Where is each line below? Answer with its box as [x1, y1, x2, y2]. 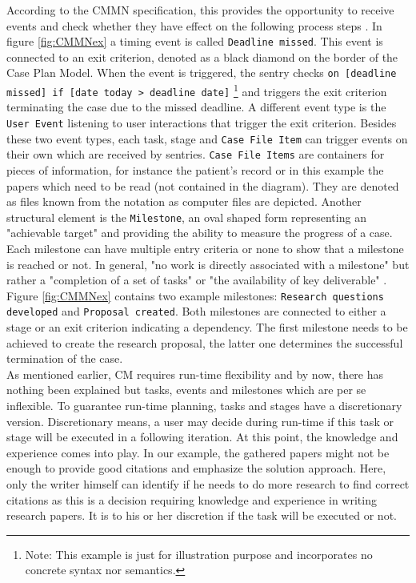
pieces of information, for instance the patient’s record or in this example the [6, 161, 384, 178]
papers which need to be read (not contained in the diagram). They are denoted [6, 177, 399, 194]
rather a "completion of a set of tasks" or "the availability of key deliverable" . [6, 271, 387, 288]
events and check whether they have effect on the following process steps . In [6, 17, 382, 34]
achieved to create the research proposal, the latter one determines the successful [6, 334, 403, 351]
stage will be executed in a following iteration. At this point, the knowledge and [6, 428, 398, 445]
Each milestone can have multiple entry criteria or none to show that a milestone [6, 240, 404, 256]
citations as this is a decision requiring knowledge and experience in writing [6, 491, 377, 508]
